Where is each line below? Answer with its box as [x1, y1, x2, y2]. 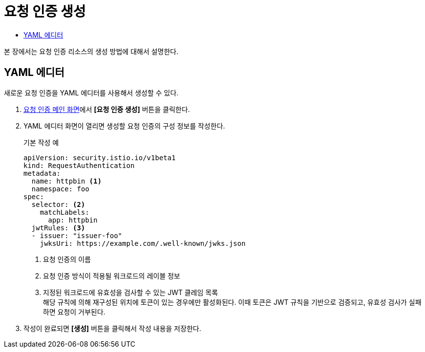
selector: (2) [31, 200, 85, 208]
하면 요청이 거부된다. [43, 307, 105, 316]
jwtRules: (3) [31, 223, 85, 232]
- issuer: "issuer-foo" [31, 231, 122, 240]
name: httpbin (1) [31, 177, 102, 185]
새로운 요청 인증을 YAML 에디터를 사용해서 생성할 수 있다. [4, 88, 179, 97]
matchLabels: [40, 208, 89, 216]
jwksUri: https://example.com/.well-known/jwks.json [40, 239, 246, 247]
